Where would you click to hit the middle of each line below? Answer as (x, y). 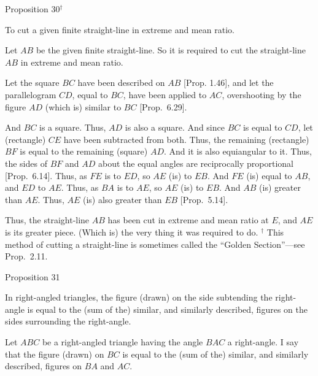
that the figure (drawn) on (55, 354)
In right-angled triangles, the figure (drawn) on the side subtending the (139, 297)
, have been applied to (165, 94)
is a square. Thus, (73, 127)
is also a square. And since (175, 127)
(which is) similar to (83, 106)
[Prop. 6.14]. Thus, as (46, 175)
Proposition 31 (33, 276)
